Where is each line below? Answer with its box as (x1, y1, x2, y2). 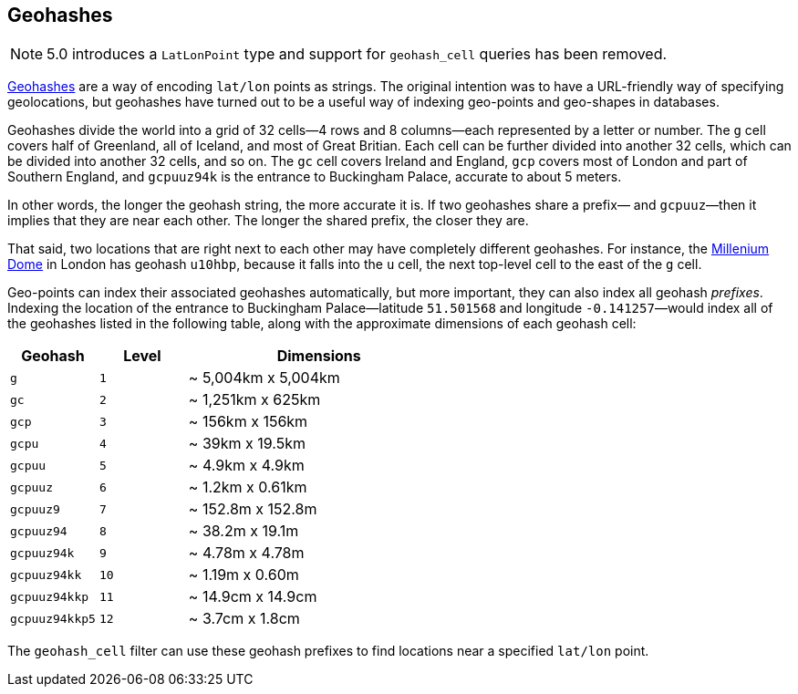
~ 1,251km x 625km (188, 390, 321, 409)
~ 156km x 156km (188, 412, 308, 431)
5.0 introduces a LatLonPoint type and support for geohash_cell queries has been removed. (47, 45, 668, 64)
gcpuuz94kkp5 (10, 611, 96, 626)
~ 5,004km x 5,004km (188, 368, 340, 388)
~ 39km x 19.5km (188, 434, 306, 453)
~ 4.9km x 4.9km (188, 456, 305, 475)
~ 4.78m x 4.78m (188, 544, 305, 563)
